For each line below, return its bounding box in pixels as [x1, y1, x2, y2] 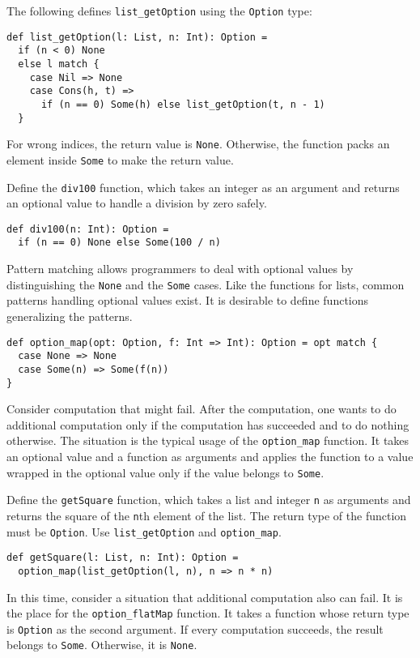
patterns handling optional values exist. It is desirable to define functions [6, 292, 369, 309]
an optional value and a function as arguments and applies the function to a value [6, 448, 414, 465]
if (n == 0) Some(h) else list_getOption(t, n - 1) [40, 98, 325, 110]
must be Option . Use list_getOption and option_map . [6, 523, 282, 540]
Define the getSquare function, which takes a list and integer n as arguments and [6, 491, 411, 508]
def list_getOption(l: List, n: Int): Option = [6, 31, 268, 43]
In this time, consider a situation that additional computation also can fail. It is [6, 588, 403, 605]
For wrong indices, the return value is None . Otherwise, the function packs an [6, 135, 390, 152]
